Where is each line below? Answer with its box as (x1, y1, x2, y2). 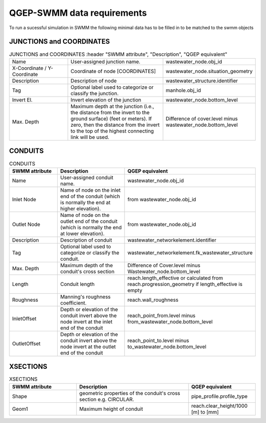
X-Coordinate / (12, 65, 47, 71)
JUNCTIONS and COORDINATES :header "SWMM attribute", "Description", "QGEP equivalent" (9, 51, 228, 58)
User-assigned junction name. (70, 58, 140, 65)
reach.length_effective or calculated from (127, 274, 224, 281)
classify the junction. (70, 90, 119, 97)
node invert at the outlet (60, 343, 116, 350)
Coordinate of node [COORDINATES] (70, 68, 156, 74)
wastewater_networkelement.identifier (127, 237, 217, 244)
